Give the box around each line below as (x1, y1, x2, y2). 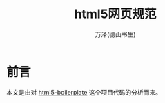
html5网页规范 (74, 6, 157, 22)
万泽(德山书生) (95, 30, 136, 38)
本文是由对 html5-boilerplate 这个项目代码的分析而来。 (6, 88, 162, 96)
